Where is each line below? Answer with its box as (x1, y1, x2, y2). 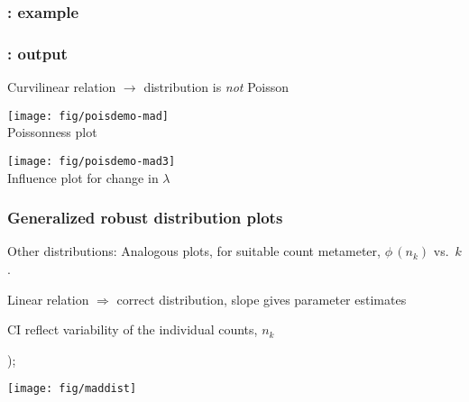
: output (7, 41, 68, 64)
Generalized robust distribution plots (7, 206, 283, 229)
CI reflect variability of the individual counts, (7, 320, 258, 339)
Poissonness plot (7, 123, 97, 142)
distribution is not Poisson (143, 78, 290, 96)
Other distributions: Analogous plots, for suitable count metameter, (7, 242, 381, 260)
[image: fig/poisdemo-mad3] (7, 154, 176, 168)
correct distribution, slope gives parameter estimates (116, 289, 407, 308)
